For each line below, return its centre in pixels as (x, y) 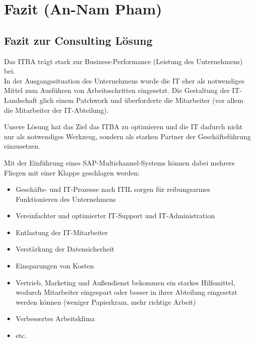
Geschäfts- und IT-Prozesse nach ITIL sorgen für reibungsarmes (113, 189)
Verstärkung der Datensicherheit (65, 249)
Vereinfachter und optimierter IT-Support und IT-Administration (115, 215)
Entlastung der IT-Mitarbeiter (62, 232)
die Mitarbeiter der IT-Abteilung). (56, 110)
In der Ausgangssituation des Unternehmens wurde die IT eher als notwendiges (124, 80)
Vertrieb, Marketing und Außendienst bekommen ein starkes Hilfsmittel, (126, 282)
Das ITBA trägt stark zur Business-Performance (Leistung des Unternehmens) (123, 61)
